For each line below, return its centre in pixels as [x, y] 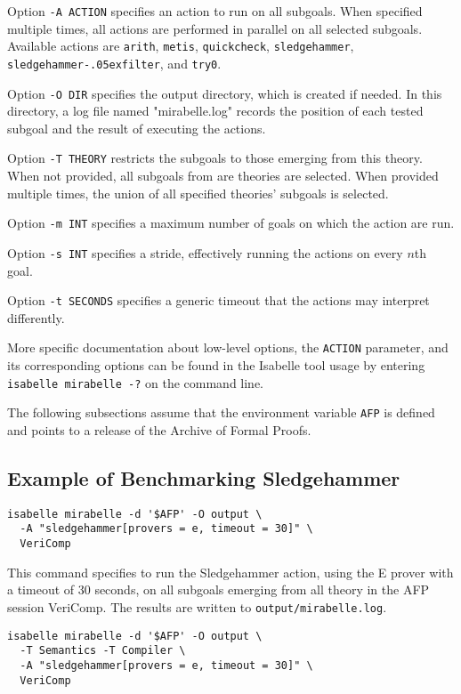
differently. [36, 317]
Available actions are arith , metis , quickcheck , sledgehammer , [181, 46]
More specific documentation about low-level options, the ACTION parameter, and [228, 347]
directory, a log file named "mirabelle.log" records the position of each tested [215, 111]
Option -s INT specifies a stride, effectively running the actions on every [205, 252]
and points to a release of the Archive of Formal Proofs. [159, 429]
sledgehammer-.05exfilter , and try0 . [114, 63]
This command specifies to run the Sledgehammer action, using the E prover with [230, 572]
